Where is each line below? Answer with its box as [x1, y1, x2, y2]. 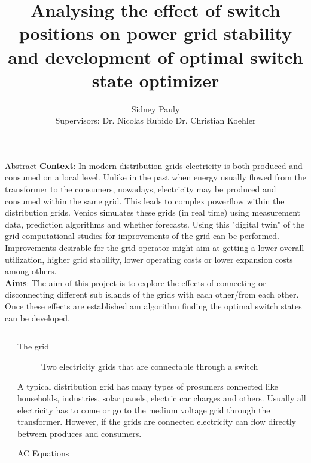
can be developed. [5, 311, 70, 324]
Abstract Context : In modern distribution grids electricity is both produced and [5, 159, 303, 171]
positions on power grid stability [19, 21, 292, 45]
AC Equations [17, 447, 69, 459]
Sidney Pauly [131, 102, 180, 115]
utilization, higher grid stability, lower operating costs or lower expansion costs [5, 253, 293, 265]
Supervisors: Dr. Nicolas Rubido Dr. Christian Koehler [55, 114, 256, 127]
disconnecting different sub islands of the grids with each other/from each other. [5, 288, 299, 301]
